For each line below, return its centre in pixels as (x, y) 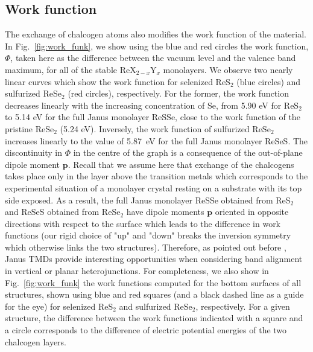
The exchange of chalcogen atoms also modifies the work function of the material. (156, 34)
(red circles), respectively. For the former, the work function (178, 93)
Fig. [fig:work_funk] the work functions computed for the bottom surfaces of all (153, 282)
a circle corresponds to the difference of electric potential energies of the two (146, 330)
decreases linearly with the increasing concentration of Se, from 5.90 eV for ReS (152, 105)
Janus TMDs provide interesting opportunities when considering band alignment (154, 259)
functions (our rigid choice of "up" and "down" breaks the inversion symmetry (148, 235)
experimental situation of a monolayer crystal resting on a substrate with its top (153, 187)
